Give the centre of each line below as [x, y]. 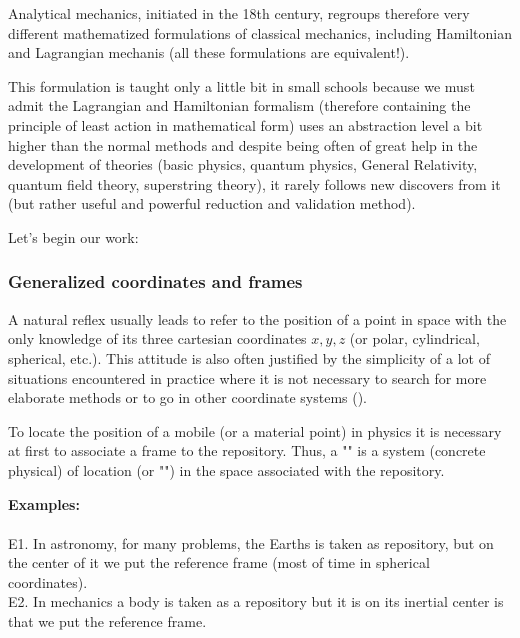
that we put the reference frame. [107, 621]
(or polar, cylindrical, [414, 338]
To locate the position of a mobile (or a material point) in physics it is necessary [255, 430]
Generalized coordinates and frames [155, 281]
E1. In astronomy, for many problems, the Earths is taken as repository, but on [251, 542]
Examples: [44, 503]
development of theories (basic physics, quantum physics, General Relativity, [243, 164]
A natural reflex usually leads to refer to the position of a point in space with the [257, 318]
